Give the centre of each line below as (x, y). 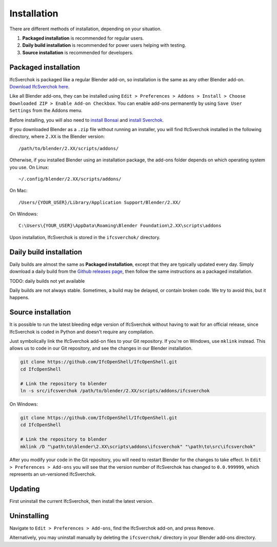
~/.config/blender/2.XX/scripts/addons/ (70, 179)
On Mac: (18, 191)
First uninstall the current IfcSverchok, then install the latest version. (81, 501)
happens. (19, 298)
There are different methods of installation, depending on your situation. (85, 29)
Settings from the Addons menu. (46, 111)
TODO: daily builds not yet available (47, 281)
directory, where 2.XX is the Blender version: (57, 137)
